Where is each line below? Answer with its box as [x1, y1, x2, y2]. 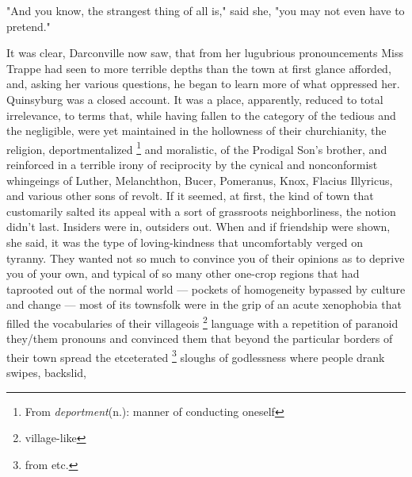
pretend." [6, 17, 51, 34]
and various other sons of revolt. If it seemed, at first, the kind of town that [6, 187, 374, 204]
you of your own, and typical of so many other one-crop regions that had [6, 265, 360, 282]
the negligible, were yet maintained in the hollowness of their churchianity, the [6, 122, 387, 139]
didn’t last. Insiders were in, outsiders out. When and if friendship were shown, [6, 218, 391, 235]
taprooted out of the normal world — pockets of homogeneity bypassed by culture [6, 280, 406, 297]
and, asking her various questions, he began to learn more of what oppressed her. [6, 75, 400, 92]
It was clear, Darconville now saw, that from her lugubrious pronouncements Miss [6, 44, 403, 61]
